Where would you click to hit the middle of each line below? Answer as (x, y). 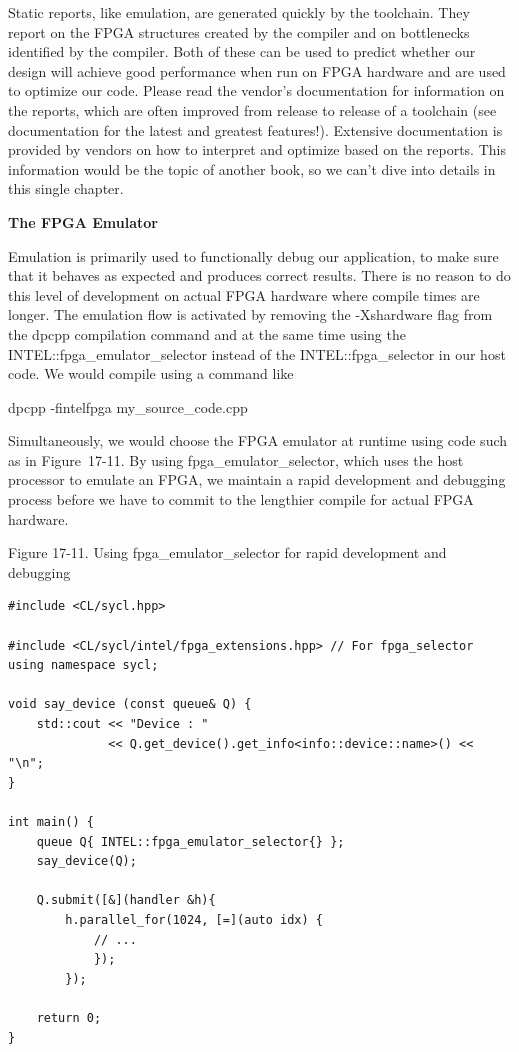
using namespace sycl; (83, 665)
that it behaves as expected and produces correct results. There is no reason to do (259, 275)
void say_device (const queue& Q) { (130, 704)
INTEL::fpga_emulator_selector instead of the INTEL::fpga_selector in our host (257, 353)
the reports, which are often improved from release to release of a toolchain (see (252, 109)
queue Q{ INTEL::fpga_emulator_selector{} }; (190, 841)
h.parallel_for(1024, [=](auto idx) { (194, 919)
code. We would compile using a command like (151, 373)
